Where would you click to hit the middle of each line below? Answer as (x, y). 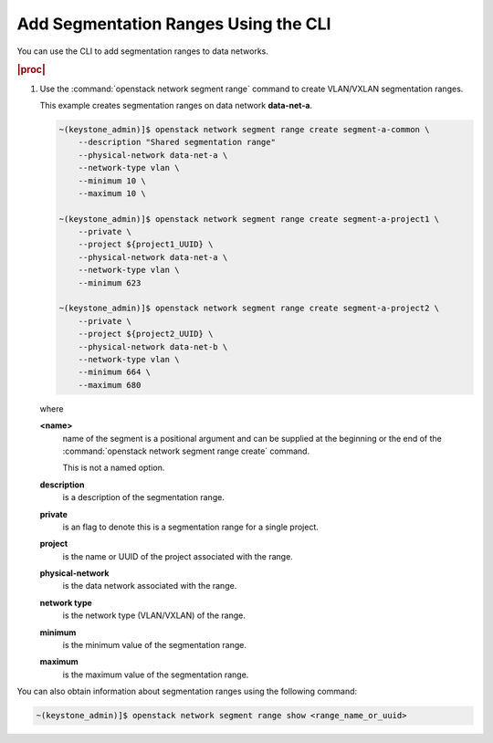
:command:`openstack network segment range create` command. (186, 451)
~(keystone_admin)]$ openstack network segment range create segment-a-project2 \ (249, 309)
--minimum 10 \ (112, 181)
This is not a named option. (114, 468)
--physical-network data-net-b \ (153, 346)
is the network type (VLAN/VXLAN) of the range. (154, 615)
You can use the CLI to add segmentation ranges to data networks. (142, 51)
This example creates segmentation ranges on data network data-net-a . (176, 105)
